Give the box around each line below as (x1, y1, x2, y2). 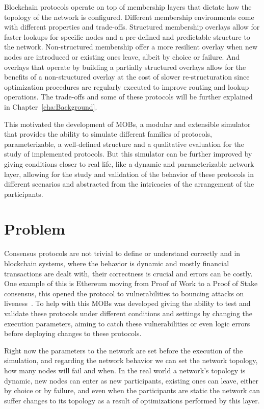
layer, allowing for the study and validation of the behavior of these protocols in (4, 168, 254, 179)
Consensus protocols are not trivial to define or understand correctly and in (4, 248, 241, 259)
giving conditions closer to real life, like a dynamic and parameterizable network (4, 158, 254, 169)
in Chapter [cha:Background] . (4, 101, 97, 112)
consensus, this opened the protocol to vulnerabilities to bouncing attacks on (4, 288, 244, 298)
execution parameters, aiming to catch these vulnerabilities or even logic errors (4, 318, 250, 328)
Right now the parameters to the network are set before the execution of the (4, 345, 243, 355)
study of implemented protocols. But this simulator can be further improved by (4, 148, 252, 159)
